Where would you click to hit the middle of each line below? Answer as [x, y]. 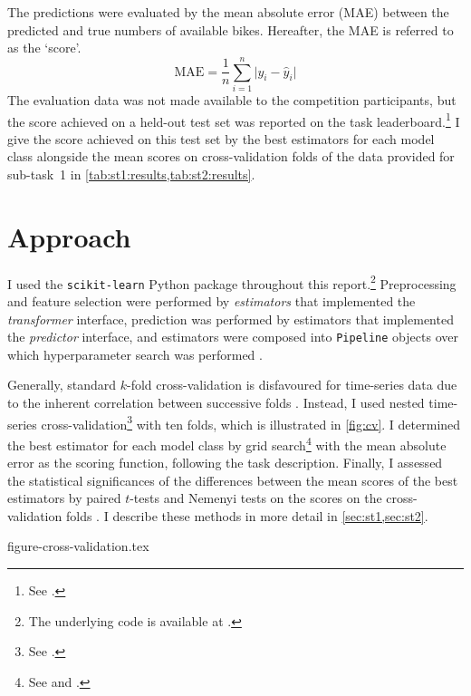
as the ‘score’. [44, 48]
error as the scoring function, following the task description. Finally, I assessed [225, 463]
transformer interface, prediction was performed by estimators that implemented [231, 319]
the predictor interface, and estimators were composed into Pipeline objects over [233, 337]
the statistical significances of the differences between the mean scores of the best [233, 480]
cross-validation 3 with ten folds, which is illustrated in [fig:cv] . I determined [251, 422]
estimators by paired [64, 498]
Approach [69, 236]
